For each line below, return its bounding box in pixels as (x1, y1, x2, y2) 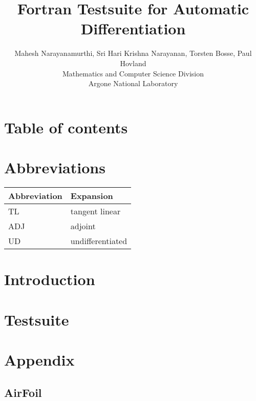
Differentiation (80, 18, 186, 39)
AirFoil (4, 384, 42, 400)
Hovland (120, 57, 146, 68)
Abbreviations (4, 157, 105, 178)
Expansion (70, 190, 113, 202)
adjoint (70, 220, 96, 232)
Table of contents (4, 116, 128, 137)
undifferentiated (70, 235, 127, 247)
